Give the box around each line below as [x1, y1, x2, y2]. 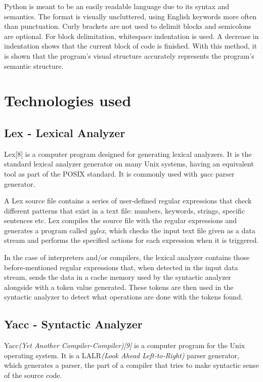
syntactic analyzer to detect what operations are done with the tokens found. [4, 291, 243, 302]
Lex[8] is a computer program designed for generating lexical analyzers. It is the [4, 148, 252, 159]
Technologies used [4, 90, 131, 111]
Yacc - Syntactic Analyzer [4, 316, 143, 332]
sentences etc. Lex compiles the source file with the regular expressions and [4, 215, 237, 226]
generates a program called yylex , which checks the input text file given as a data [4, 225, 255, 235]
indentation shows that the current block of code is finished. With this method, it [4, 40, 257, 51]
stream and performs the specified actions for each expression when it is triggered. [4, 235, 259, 245]
